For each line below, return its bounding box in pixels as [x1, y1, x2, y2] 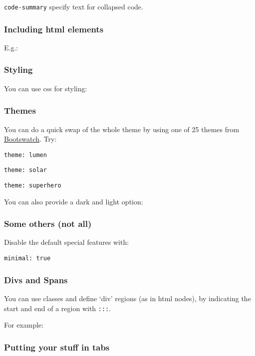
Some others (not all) [4, 217, 92, 230]
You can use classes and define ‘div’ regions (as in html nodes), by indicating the [4, 293, 251, 303]
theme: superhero [4, 182, 61, 189]
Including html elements [4, 22, 104, 35]
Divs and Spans [4, 273, 68, 286]
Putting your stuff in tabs [4, 341, 110, 353]
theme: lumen [4, 151, 47, 159]
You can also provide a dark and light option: [4, 196, 143, 206]
